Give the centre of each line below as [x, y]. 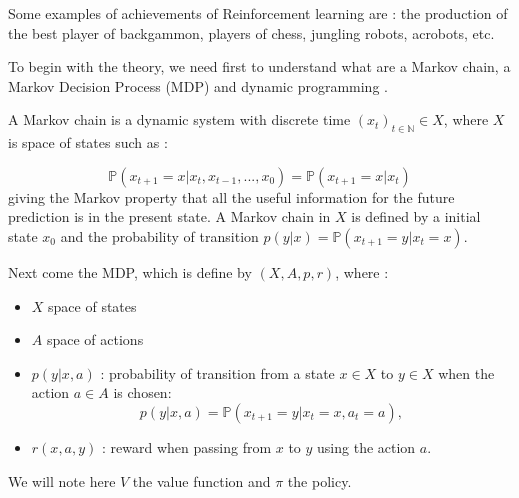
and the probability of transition [159, 235]
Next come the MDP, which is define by [130, 271]
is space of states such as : [88, 142]
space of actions [95, 339]
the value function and [201, 480]
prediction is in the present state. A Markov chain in [169, 216]
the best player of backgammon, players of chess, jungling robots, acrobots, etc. [251, 32]
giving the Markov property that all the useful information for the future [231, 196]
